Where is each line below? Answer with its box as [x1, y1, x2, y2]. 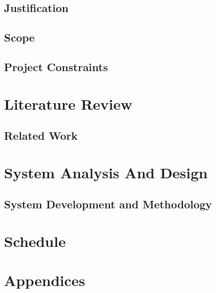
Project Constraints [4, 59, 108, 74]
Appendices [4, 270, 85, 290]
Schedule [4, 230, 66, 251]
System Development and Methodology [4, 196, 212, 212]
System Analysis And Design [4, 162, 208, 182]
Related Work [4, 128, 78, 143]
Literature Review [4, 93, 132, 114]
